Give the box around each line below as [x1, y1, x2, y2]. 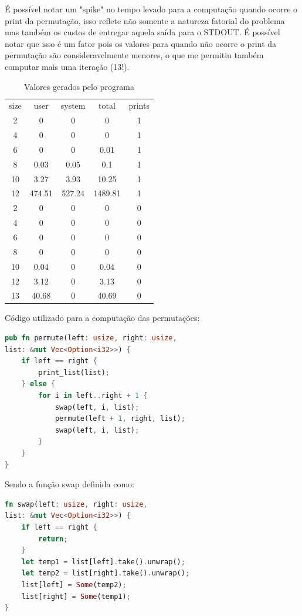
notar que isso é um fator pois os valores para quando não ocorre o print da [5, 37, 277, 49]
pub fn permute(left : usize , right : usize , [5, 334, 177, 343]
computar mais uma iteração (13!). [5, 60, 130, 72]
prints [128, 99, 150, 112]
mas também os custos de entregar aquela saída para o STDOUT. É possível [5, 26, 280, 38]
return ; [38, 534, 68, 543]
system [60, 99, 86, 112]
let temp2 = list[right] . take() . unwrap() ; [21, 569, 190, 578]
